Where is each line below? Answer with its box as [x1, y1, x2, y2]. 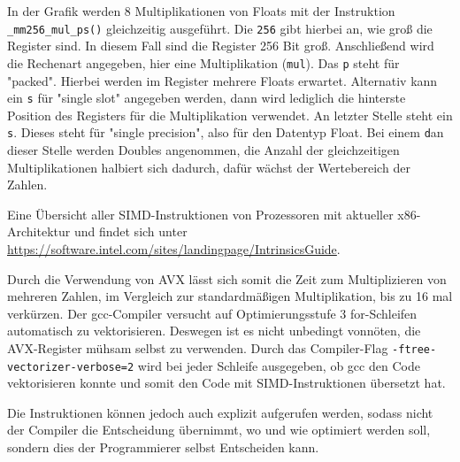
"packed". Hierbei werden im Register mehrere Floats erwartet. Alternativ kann [7, 71, 438, 89]
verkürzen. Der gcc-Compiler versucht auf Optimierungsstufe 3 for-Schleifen [7, 304, 418, 322]
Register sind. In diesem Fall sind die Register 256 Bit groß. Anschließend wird [7, 36, 434, 55]
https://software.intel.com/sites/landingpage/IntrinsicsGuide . [7, 239, 341, 258]
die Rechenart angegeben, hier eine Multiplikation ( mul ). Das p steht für [7, 53, 400, 72]
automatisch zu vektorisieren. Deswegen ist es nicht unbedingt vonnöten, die [7, 321, 421, 340]
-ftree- [392, 343, 437, 356]
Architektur [7, 222, 71, 241]
